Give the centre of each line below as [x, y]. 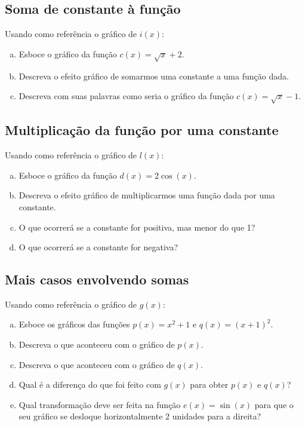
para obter [209, 384]
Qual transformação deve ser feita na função [100, 404]
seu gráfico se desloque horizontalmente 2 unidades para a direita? [140, 416]
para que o [274, 404]
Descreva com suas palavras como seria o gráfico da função [126, 96]
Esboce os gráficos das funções [74, 324]
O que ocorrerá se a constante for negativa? [98, 247]
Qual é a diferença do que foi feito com [90, 384]
